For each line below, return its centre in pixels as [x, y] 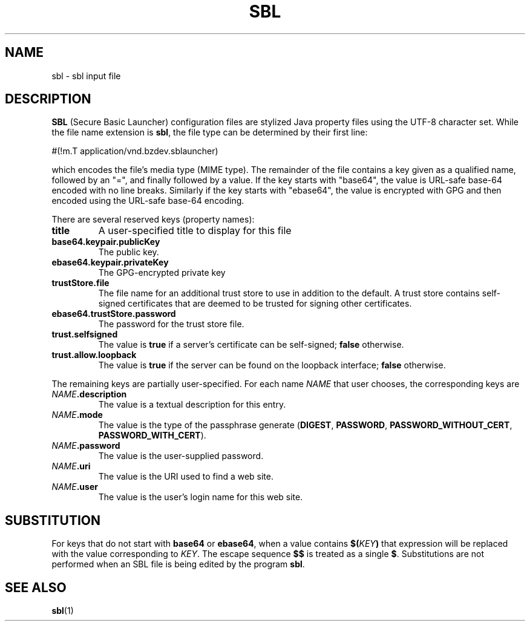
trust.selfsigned [85, 334]
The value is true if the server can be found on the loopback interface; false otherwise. [272, 365]
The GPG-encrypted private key [162, 273]
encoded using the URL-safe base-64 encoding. [148, 201]
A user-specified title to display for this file [195, 231]
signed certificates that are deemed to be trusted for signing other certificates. [255, 304]
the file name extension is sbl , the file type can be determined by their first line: [210, 132]
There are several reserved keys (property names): [153, 220]
